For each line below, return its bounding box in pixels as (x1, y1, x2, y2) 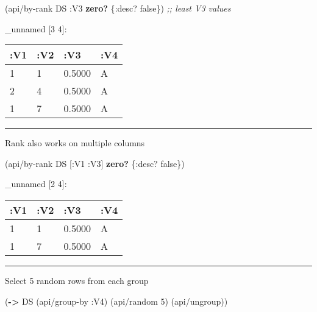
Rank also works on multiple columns (5, 136, 145, 149)
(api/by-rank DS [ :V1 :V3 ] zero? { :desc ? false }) (5, 157, 185, 169)
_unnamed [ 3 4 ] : (5, 22, 67, 35)
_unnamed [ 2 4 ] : (5, 177, 67, 190)
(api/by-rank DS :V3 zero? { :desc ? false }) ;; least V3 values (5, 2, 231, 14)
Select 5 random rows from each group (5, 274, 149, 286)
